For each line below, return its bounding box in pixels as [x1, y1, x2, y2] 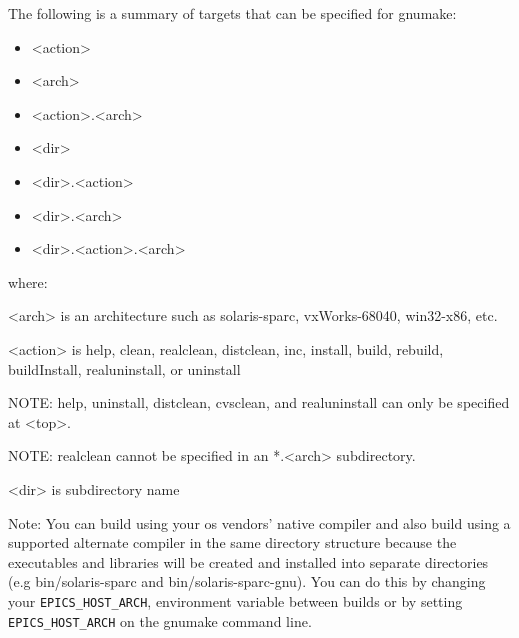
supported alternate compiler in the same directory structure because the [8, 532, 457, 553]
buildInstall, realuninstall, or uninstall [8, 358, 241, 379]
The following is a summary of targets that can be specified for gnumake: [8, 3, 457, 23]
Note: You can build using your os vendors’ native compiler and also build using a [8, 512, 511, 533]
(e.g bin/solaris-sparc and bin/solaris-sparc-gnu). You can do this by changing [8, 571, 486, 592]
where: [8, 271, 48, 292]
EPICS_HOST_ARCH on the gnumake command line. [8, 610, 312, 631]
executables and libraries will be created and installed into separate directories [8, 551, 489, 572]
